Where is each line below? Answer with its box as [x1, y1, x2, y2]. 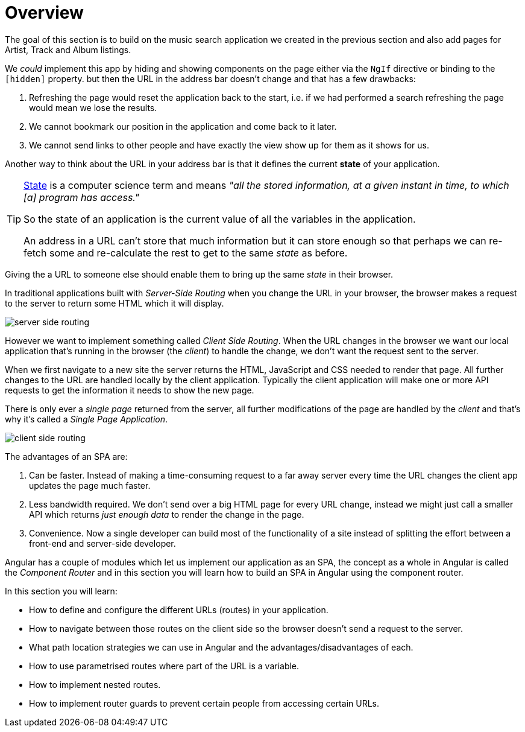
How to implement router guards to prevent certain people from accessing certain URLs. [29, 698, 379, 708]
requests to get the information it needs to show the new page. [5, 384, 254, 395]
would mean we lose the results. [29, 102, 157, 113]
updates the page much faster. [29, 480, 151, 491]
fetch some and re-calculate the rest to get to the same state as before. [24, 246, 348, 259]
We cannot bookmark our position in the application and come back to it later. [29, 121, 337, 132]
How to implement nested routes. [29, 679, 161, 690]
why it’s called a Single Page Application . [5, 413, 168, 424]
